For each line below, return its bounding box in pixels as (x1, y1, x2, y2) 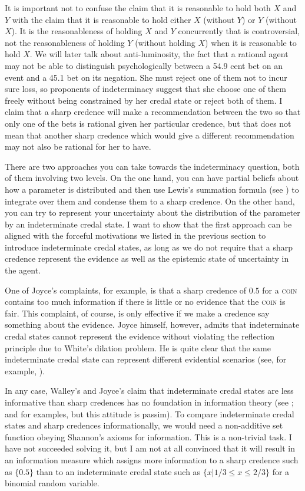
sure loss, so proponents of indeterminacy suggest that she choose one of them (5, 83, 286, 95)
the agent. (5, 264, 41, 276)
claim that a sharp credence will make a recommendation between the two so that (5, 106, 301, 118)
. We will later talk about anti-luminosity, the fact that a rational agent (29, 48, 289, 60)
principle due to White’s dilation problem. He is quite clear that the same (5, 341, 271, 354)
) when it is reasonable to (205, 36, 297, 48)
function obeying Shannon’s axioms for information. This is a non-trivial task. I (5, 430, 292, 443)
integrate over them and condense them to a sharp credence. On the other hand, (5, 195, 295, 207)
